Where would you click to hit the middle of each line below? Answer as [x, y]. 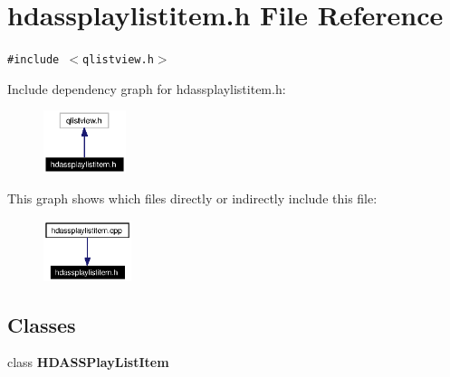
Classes [42, 324]
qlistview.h [118, 60]
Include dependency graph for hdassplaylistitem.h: [147, 88]
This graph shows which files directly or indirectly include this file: [192, 198]
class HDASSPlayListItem [88, 362]
